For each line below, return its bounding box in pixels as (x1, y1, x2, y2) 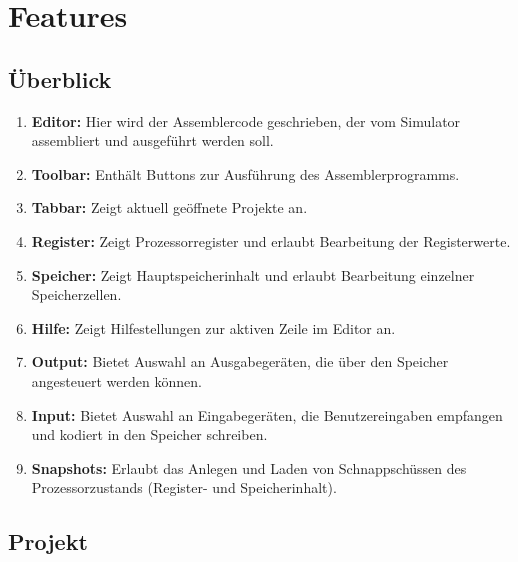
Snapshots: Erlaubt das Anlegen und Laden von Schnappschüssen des (31, 457, 467, 478)
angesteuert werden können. (31, 370, 202, 391)
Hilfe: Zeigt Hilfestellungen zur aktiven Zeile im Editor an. (31, 317, 396, 338)
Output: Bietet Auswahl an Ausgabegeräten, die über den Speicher (31, 351, 449, 372)
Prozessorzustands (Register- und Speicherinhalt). (31, 477, 337, 498)
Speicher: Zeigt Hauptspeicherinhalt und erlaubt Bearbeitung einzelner (31, 264, 475, 285)
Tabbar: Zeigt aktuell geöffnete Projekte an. (31, 197, 308, 218)
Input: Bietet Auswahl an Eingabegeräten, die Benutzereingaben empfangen (31, 404, 503, 425)
